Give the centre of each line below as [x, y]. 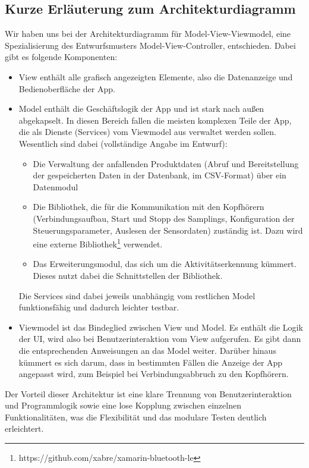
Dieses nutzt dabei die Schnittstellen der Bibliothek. [128, 275]
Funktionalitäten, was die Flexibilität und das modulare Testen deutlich [136, 417]
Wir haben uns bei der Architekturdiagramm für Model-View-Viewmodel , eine [148, 34]
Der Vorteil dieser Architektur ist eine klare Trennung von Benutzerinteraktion [148, 393]
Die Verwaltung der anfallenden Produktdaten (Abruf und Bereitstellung [166, 163]
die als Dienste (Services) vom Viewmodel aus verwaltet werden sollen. [147, 132]
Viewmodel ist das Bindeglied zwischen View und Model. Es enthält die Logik [161, 327]
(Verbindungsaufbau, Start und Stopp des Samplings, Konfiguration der [164, 218]
